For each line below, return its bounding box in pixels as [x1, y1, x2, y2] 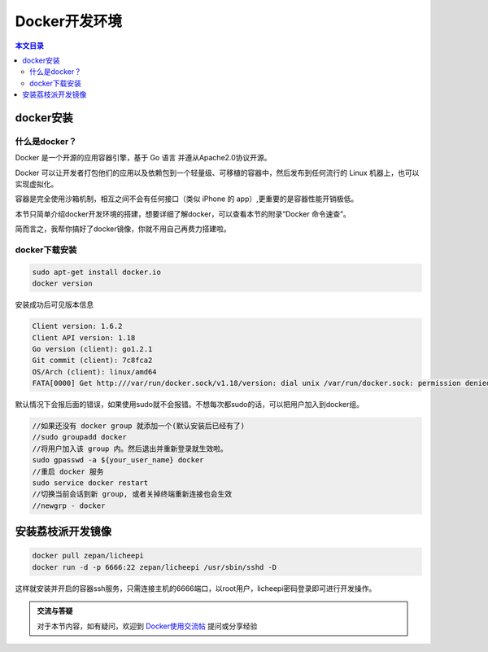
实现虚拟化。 [15, 179, 59, 189]
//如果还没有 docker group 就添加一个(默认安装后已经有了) [32, 422, 246, 431]
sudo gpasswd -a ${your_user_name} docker [32, 456, 204, 465]
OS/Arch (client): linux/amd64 [32, 367, 158, 376]
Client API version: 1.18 [32, 333, 136, 342]
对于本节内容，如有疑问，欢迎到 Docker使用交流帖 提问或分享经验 [37, 621, 258, 631]
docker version [32, 279, 93, 288]
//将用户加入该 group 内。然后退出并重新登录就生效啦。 [32, 444, 228, 453]
